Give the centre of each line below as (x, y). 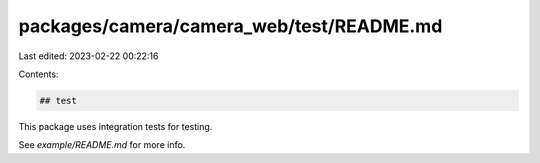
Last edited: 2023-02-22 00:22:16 (88, 56)
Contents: (38, 74)
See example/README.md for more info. (102, 145)
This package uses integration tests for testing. (115, 126)
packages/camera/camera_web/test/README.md (230, 26)
